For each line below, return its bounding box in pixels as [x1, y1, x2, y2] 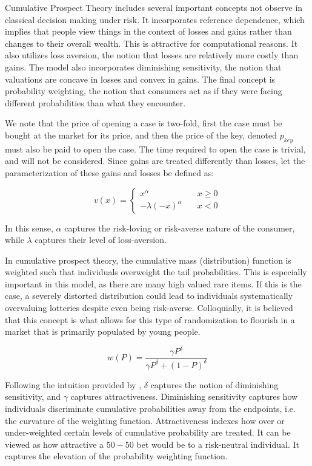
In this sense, [5, 221, 53, 234]
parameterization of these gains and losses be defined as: [5, 166, 214, 179]
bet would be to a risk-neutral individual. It [136, 437, 300, 450]
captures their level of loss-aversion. [35, 233, 167, 246]
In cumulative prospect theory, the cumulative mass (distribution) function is [5, 253, 292, 266]
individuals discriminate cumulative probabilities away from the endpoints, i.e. [5, 402, 296, 414]
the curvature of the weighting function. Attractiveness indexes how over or [5, 414, 285, 427]
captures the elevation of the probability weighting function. [5, 450, 228, 462]
